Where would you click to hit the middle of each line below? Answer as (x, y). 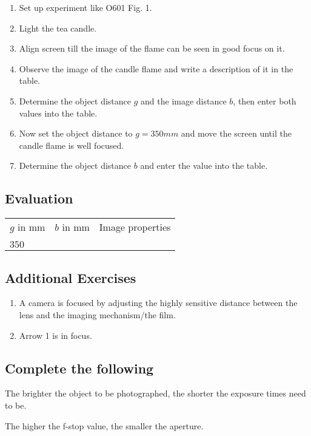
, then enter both (265, 100)
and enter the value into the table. (204, 165)
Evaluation (39, 198)
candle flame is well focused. (72, 145)
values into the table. (58, 113)
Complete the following (79, 368)
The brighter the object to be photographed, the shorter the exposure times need (155, 393)
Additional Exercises (71, 277)
